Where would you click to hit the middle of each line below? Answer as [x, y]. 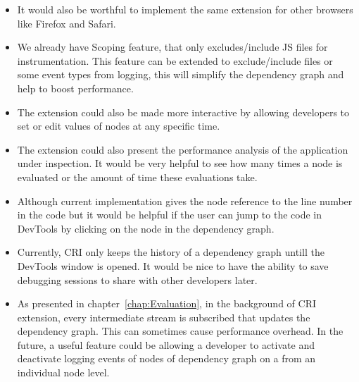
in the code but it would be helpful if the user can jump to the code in [169, 215]
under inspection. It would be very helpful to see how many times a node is [180, 163]
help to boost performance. [75, 88]
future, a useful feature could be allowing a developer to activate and [166, 344]
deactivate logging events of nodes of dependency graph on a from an [166, 358]
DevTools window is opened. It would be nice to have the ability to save [173, 265]
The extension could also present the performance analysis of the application [183, 149]
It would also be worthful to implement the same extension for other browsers [185, 9]
